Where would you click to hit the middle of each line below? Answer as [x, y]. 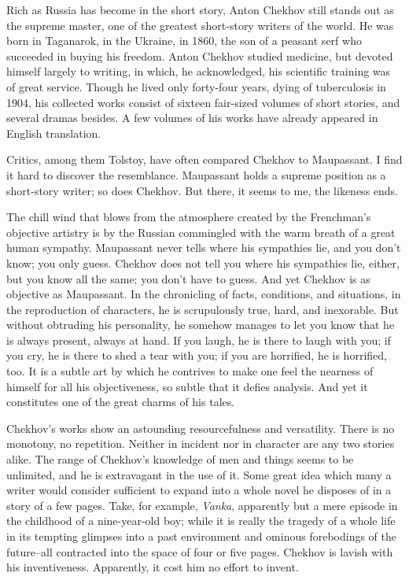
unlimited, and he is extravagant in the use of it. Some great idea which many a [199, 474]
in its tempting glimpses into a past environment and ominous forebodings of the [202, 536]
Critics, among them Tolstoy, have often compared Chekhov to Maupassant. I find [204, 159]
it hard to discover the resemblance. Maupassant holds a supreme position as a [196, 174]
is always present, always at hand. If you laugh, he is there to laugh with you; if [199, 340]
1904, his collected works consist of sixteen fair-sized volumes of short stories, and [203, 102]
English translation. [54, 133]
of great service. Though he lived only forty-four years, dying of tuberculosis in [196, 86]
